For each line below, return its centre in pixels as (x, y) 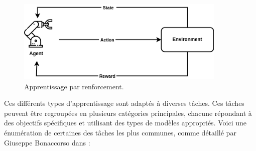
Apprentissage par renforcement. (74, 86)
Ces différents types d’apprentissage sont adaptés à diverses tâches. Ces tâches (124, 103)
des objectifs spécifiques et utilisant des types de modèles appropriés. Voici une (125, 123)
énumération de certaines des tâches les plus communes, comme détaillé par (120, 133)
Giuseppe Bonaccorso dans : (47, 142)
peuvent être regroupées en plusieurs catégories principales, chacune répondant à (128, 113)
